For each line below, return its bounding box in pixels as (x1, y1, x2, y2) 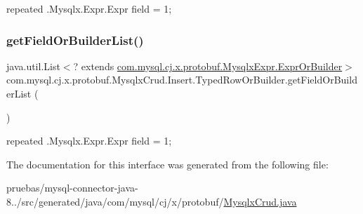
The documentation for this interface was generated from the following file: (6, 156, 329, 171)
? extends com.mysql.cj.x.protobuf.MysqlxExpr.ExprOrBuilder (73, 58, 343, 73)
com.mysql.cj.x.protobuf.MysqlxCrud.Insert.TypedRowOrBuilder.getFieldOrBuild (6, 72, 357, 87)
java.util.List (6, 58, 60, 73)
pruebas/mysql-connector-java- (6, 180, 138, 195)
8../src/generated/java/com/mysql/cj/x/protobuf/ (6, 194, 224, 208)
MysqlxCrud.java (223, 194, 297, 208)
